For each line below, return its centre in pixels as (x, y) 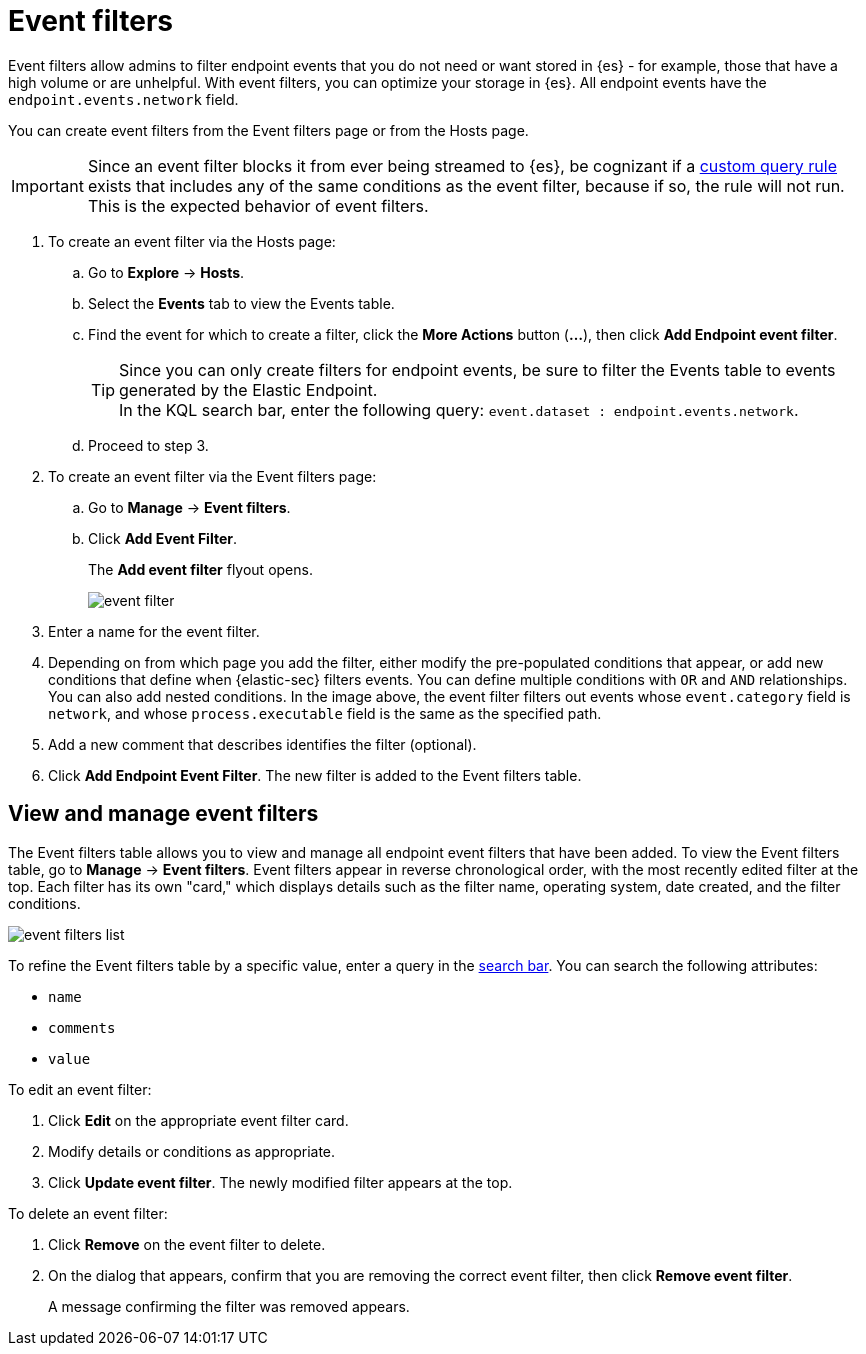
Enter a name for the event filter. (154, 631)
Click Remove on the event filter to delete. (187, 1244)
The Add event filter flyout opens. (200, 569)
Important (47, 185)
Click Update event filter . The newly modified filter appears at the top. (280, 1182)
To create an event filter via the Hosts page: (192, 241)
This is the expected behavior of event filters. (258, 205)
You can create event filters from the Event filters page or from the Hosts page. (268, 130)
